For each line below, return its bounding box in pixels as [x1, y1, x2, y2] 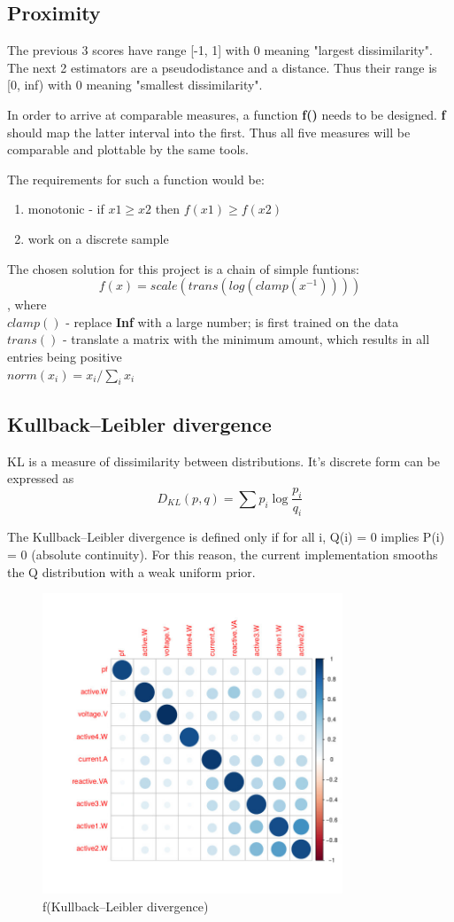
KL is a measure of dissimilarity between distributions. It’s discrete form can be [7, 451, 441, 470]
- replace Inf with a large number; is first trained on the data [65, 312, 399, 331]
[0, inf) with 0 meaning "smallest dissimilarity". [7, 75, 263, 94]
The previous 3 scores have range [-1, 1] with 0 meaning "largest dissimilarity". [7, 41, 433, 59]
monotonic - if [27, 199, 104, 218]
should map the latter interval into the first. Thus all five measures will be [7, 122, 411, 141]
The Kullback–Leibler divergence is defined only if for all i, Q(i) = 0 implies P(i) [7, 527, 445, 546]
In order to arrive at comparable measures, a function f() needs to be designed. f [7, 105, 446, 123]
